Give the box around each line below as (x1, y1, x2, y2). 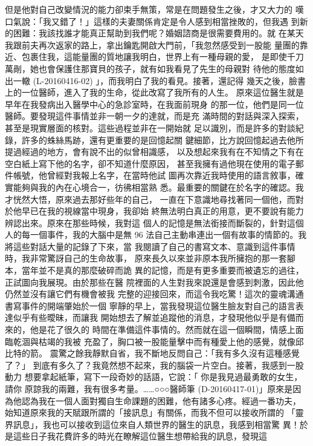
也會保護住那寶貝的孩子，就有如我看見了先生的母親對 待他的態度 (38, 62, 295, 74)
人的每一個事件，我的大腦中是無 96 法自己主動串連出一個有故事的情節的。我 (5, 228, 307, 241)
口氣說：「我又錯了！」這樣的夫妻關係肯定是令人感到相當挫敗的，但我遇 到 (5, 15, 300, 27)
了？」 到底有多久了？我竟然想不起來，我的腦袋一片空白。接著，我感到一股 (5, 358, 304, 371)
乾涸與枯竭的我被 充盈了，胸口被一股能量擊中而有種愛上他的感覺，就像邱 (13, 335, 304, 347)
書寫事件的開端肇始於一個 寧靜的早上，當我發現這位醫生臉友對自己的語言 (5, 299, 295, 312)
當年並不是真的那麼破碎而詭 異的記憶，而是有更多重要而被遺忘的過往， (21, 264, 304, 277)
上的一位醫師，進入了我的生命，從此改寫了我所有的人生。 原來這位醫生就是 (5, 86, 304, 99)
